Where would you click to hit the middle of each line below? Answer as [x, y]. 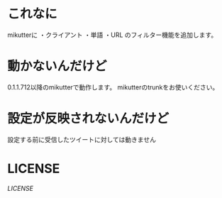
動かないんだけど [57, 66]
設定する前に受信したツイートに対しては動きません [82, 139]
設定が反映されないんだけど [88, 119]
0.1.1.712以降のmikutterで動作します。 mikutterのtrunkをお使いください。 [113, 87]
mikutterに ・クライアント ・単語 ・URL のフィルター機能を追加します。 [112, 35]
